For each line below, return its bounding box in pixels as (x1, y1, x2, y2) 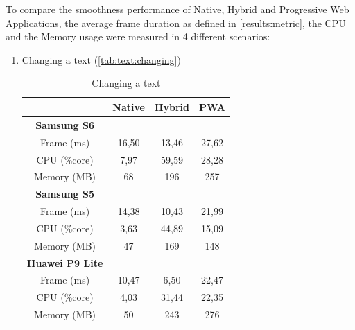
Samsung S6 (35, 117, 94, 132)
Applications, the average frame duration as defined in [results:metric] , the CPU (6, 15, 346, 30)
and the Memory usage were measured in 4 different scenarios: (6, 29, 270, 44)
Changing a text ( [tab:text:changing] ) (21, 52, 181, 67)
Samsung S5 (35, 186, 94, 201)
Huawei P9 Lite (26, 255, 103, 270)
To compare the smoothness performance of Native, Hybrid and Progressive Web (6, 2, 349, 16)
